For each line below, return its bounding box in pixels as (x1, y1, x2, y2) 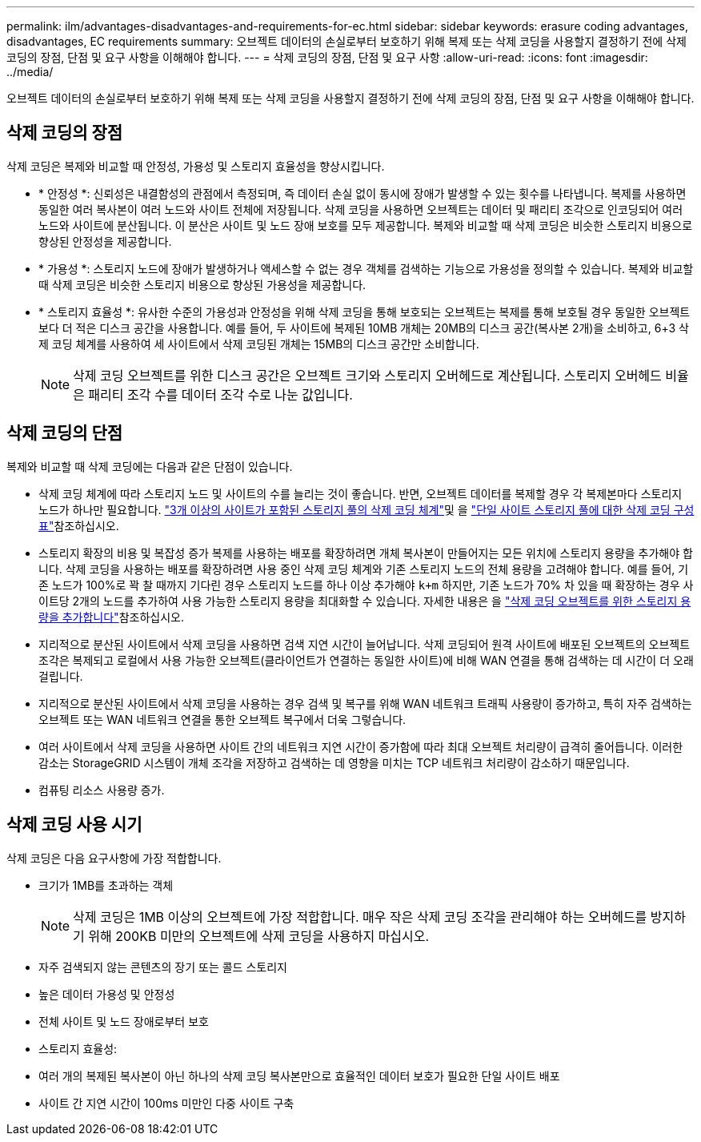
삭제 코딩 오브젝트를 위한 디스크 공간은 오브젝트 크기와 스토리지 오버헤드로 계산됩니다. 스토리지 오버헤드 (73, 367, 662, 384)
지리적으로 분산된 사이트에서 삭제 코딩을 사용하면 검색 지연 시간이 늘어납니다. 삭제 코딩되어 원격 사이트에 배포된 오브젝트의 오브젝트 (38, 637, 691, 651)
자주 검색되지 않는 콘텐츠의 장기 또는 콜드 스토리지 (38, 959, 287, 974)
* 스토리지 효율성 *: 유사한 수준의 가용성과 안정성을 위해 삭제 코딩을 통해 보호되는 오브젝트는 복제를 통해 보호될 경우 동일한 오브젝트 (38, 304, 691, 319)
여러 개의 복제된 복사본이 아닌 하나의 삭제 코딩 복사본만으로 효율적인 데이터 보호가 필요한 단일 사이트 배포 (38, 1068, 560, 1083)
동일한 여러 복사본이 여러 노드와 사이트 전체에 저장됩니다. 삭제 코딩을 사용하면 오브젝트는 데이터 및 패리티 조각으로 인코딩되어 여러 (38, 202, 683, 216)
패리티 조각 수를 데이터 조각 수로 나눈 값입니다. (88, 386, 353, 403)
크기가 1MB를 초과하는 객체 (38, 878, 174, 892)
